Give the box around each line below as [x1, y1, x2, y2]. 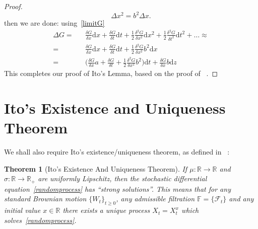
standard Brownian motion [4, 193, 87, 204]
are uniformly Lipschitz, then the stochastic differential [38, 173, 207, 184]
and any [229, 193, 254, 204]
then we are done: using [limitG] [4, 18, 105, 28]
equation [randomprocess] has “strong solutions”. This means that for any [4, 183, 231, 194]
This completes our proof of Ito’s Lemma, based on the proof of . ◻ [4, 68, 218, 79]
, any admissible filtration [116, 193, 195, 204]
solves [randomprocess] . [4, 214, 77, 225]
